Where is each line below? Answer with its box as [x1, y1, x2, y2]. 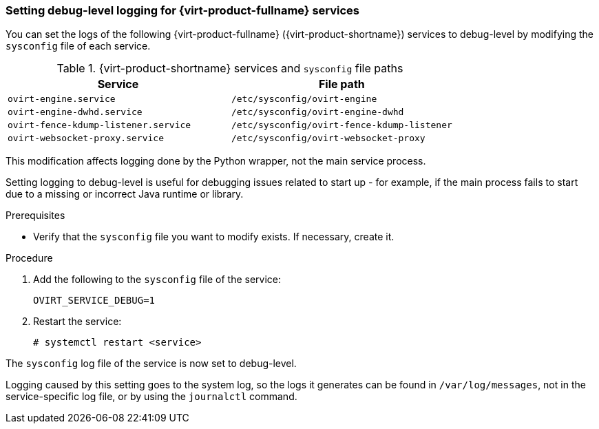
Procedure [6, 252, 53, 264]
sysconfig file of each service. [6, 40, 151, 52]
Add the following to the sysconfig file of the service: [33, 273, 281, 286]
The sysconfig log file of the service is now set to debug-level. [6, 357, 297, 370]
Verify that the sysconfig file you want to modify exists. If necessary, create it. [33, 231, 395, 243]
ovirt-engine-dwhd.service [8, 107, 143, 118]
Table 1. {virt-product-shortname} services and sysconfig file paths [56, 61, 403, 76]
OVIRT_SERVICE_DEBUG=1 [33, 295, 156, 306]
